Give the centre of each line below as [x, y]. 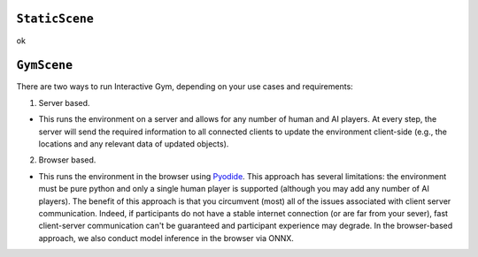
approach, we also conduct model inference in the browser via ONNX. [166, 238]
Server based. [64, 102]
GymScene [45, 65]
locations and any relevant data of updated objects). [134, 144]
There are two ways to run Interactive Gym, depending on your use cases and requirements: [185, 87]
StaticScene [55, 19]
